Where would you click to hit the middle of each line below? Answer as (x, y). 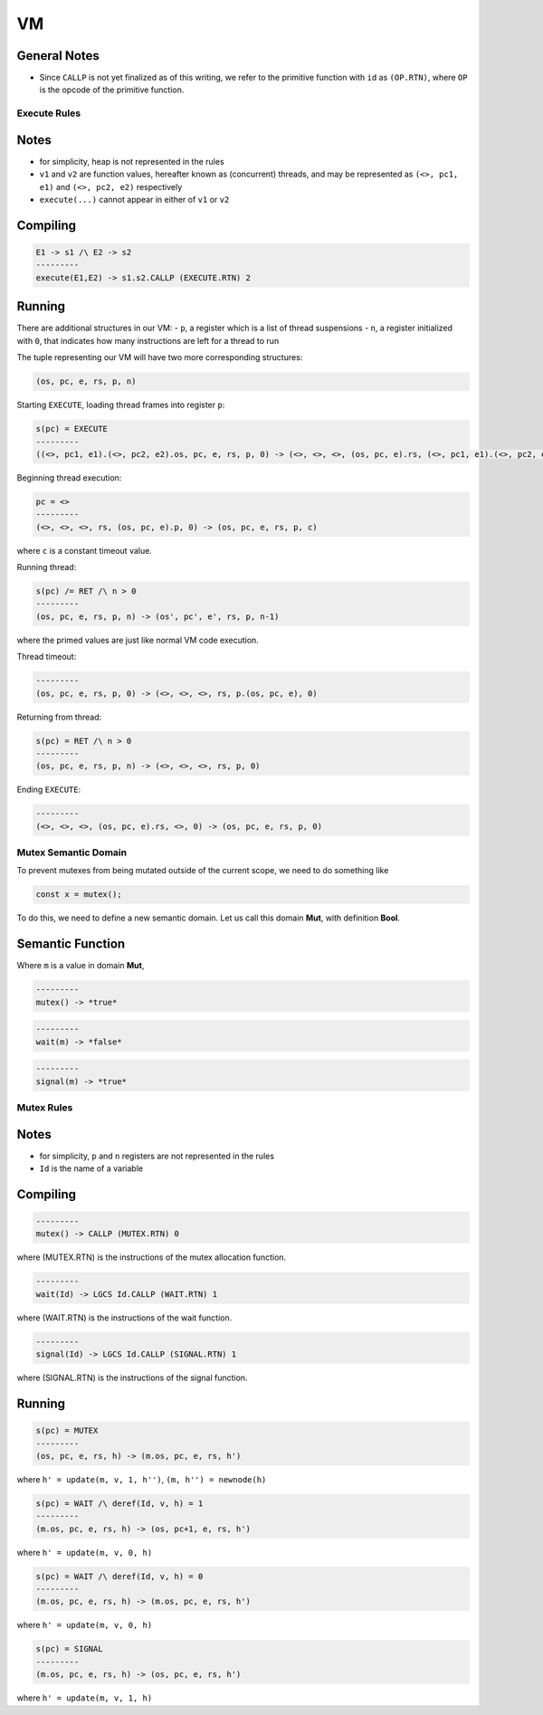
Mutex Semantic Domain (71, 853)
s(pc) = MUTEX (67, 1431)
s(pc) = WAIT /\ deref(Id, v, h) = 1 (119, 1503)
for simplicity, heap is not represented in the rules (132, 161)
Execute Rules (49, 113)
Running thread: (47, 567)
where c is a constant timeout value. (85, 550)
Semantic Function (71, 944)
